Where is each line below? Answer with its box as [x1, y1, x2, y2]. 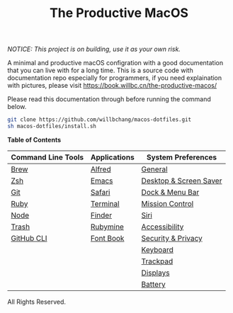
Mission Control [141, 198, 194, 208]
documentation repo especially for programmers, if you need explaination [7, 74, 222, 82]
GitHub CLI [11, 233, 47, 243]
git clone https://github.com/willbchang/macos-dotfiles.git [7, 116, 192, 123]
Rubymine [91, 222, 124, 232]
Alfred [91, 164, 111, 174]
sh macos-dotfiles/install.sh [7, 123, 97, 130]
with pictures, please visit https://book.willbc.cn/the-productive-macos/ [7, 81, 217, 90]
